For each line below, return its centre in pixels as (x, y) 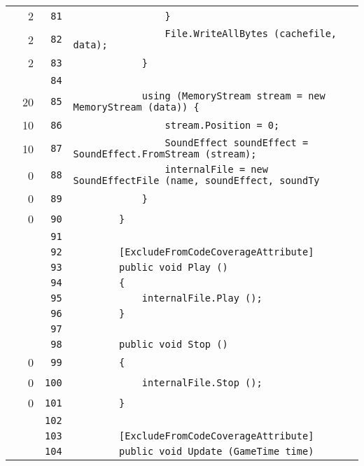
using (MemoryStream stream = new (233, 96)
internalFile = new (216, 169)
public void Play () (174, 267)
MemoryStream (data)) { (136, 107)
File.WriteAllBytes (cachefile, (251, 34)
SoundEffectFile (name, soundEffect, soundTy (196, 181)
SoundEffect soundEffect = (237, 143)
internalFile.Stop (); (202, 382)
